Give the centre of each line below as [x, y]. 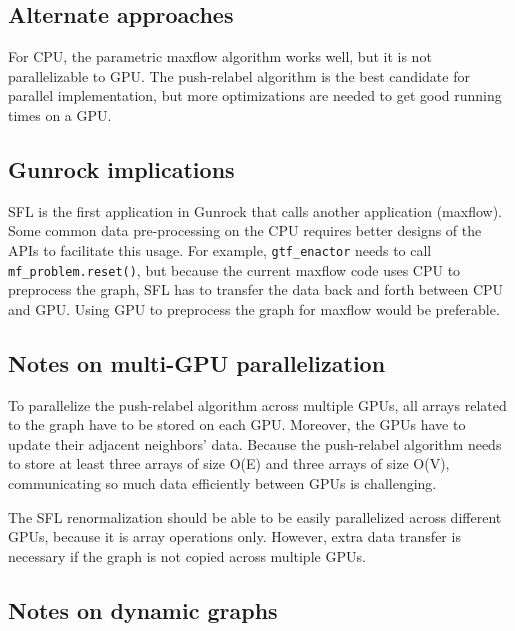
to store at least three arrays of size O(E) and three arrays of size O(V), [229, 463]
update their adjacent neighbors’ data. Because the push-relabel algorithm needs [255, 443]
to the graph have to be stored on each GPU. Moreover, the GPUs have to [237, 424]
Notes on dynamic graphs [143, 609]
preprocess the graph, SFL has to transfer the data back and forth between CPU [256, 289]
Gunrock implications [121, 168]
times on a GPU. [60, 114]
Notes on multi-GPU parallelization [197, 362]
